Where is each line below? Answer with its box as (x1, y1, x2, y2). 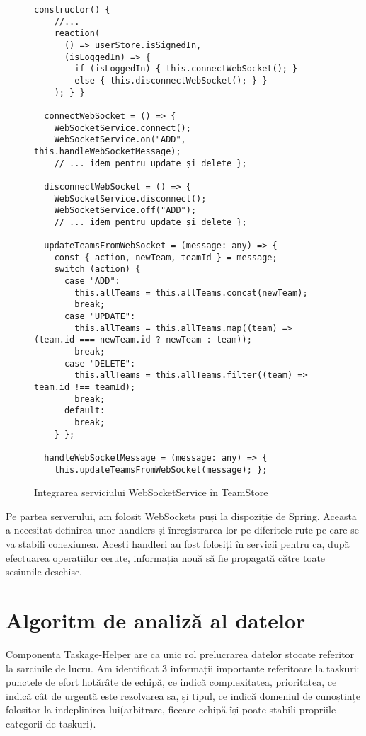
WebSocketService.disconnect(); (54, 193, 207, 204)
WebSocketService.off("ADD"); (54, 205, 197, 216)
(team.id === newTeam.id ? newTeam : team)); (34, 335, 252, 345)
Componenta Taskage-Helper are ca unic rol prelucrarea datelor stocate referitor (6, 646, 355, 661)
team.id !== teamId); (34, 382, 136, 392)
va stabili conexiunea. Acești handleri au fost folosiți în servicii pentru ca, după (6, 536, 350, 551)
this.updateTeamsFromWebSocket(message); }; (54, 464, 268, 475)
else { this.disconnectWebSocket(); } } (74, 75, 268, 86)
